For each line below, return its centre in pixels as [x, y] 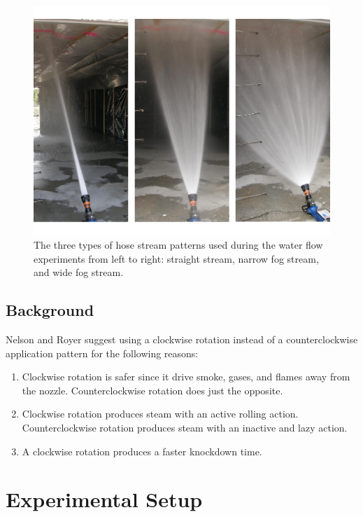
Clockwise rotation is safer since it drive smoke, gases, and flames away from [186, 377]
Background [50, 310]
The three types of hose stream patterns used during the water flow [178, 245]
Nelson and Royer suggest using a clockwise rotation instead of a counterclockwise [182, 339]
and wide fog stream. [79, 272]
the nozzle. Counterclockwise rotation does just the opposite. [152, 390]
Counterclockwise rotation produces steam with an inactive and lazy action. [185, 428]
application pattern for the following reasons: [102, 353]
